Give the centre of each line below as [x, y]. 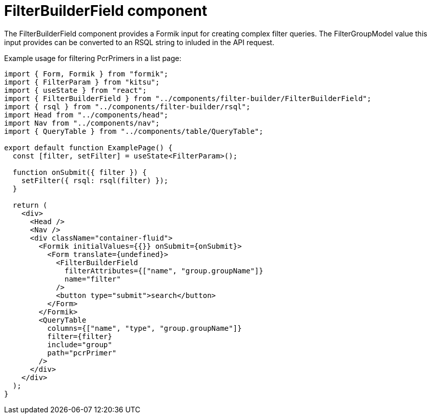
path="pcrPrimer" [82, 353]
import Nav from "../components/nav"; [82, 123]
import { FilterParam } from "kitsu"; [82, 82]
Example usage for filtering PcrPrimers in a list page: [93, 58]
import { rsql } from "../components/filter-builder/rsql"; [127, 106]
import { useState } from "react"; [76, 90]
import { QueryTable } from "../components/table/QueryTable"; [134, 131]
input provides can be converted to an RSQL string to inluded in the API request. [139, 42]
